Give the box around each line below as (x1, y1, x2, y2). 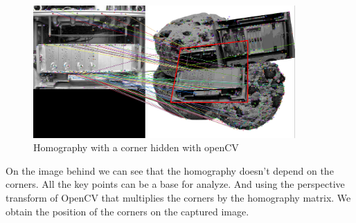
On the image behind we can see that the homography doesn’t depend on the (6, 163, 334, 177)
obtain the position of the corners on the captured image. (6, 204, 249, 218)
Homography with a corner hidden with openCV (33, 140, 239, 155)
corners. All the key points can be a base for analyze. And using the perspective (6, 177, 345, 191)
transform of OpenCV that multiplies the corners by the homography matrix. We (6, 190, 351, 204)
